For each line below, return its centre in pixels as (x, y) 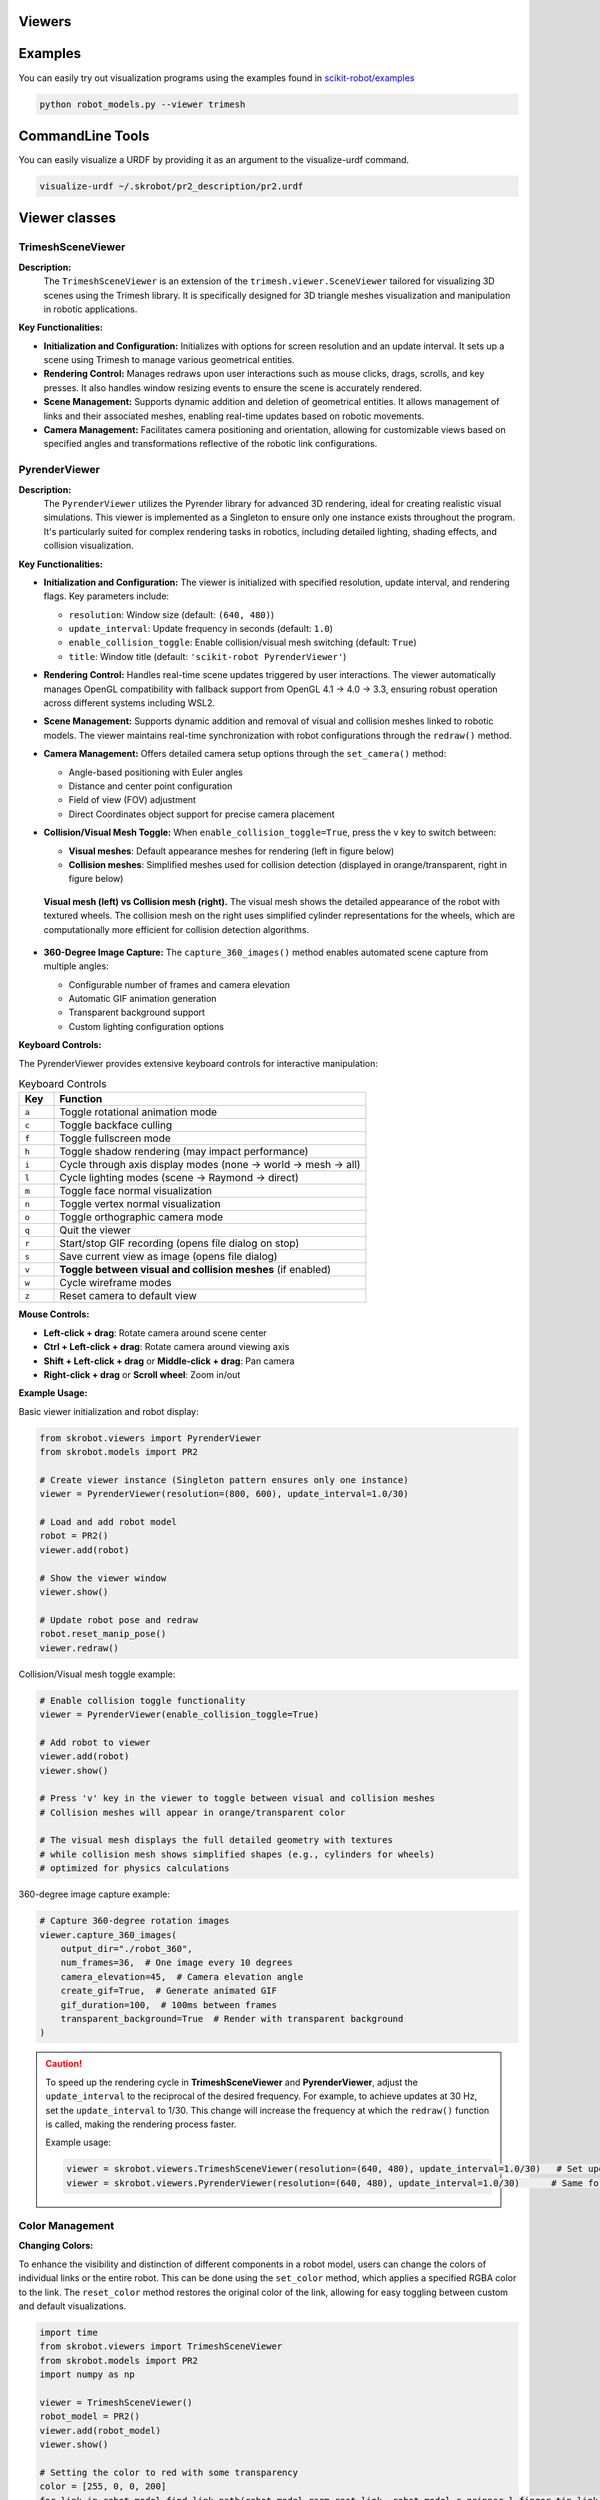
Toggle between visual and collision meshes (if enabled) (195, 1270)
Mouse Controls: (54, 1314)
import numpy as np (87, 2374)
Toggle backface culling (116, 1125)
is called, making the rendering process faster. (141, 2124)
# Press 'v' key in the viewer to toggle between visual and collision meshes (237, 1798)
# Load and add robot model (108, 1522)
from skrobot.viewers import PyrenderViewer (150, 1438)
